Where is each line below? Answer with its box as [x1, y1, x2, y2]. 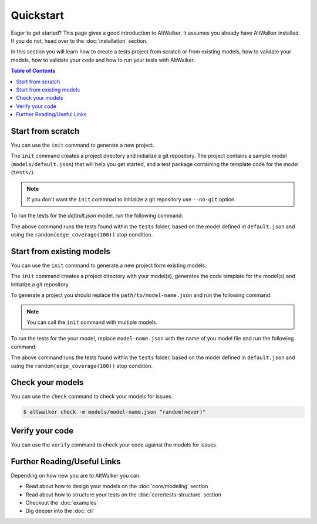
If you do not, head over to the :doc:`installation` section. [11, 37, 148, 44]
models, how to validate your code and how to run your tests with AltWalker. [11, 56, 195, 63]
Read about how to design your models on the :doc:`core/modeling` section [25, 483, 208, 490]
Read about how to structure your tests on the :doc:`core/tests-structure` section [25, 491, 221, 498]
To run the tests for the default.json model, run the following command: [11, 212, 183, 219]
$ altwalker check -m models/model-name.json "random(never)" [23, 408, 206, 415]
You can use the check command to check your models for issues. [11, 393, 173, 400]
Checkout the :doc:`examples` [25, 499, 99, 506]
